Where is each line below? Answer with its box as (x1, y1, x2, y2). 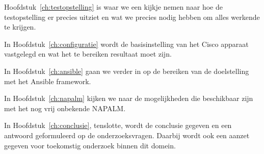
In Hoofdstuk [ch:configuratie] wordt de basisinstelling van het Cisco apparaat (4, 38, 249, 49)
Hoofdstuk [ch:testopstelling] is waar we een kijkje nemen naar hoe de (4, 2, 223, 12)
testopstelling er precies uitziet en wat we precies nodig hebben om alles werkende (4, 11, 260, 22)
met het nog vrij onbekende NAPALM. (4, 102, 126, 113)
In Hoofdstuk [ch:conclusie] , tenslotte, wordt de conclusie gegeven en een (4, 120, 232, 131)
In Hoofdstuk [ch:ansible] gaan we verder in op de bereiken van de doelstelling (4, 65, 249, 76)
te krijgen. (4, 21, 36, 32)
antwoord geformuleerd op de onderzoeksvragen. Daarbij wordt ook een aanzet (4, 130, 250, 140)
